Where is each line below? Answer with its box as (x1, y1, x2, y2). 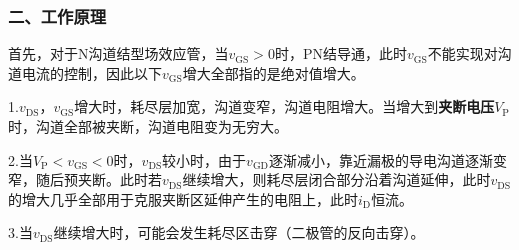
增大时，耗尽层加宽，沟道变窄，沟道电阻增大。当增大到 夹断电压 (74, 96, 495, 117)
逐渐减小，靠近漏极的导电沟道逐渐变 (268, 149, 507, 170)
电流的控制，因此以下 (21, 62, 162, 83)
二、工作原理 (8, 3, 107, 28)
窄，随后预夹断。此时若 (8, 169, 162, 190)
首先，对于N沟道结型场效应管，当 (8, 43, 229, 64)
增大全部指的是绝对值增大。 (182, 62, 365, 83)
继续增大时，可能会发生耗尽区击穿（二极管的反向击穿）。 (53, 222, 425, 243)
